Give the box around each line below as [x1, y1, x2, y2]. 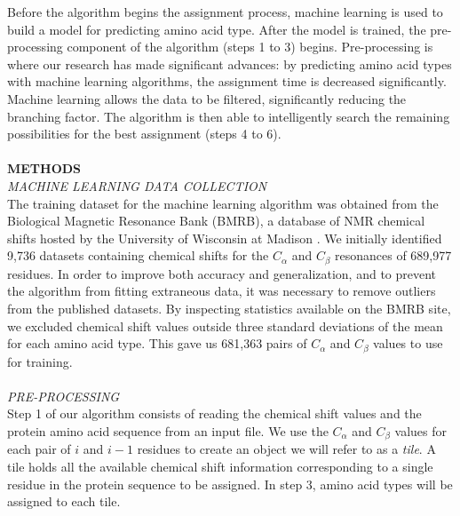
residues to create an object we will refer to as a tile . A [137, 440, 436, 458]
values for [394, 421, 448, 440]
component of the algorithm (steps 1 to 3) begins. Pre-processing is [67, 37, 433, 56]
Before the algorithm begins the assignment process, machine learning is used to [7, 3, 443, 20]
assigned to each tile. [7, 492, 121, 511]
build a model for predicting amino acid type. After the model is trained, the [7, 20, 426, 38]
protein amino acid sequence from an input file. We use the [7, 421, 329, 440]
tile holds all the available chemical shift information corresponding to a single [7, 457, 433, 476]
